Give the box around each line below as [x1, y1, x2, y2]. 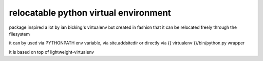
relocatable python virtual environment [9, 7, 171, 18]
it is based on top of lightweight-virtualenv [9, 49, 94, 55]
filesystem [9, 31, 30, 37]
